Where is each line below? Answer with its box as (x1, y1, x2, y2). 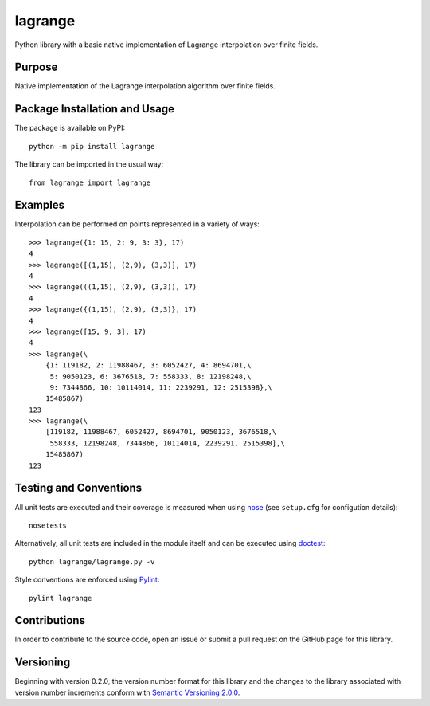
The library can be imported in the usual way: (14, 159, 164, 169)
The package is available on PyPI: (14, 124, 126, 133)
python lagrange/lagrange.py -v (29, 557, 155, 566)
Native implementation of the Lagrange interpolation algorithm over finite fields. (14, 81, 276, 91)
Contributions (14, 614, 85, 627)
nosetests (29, 520, 67, 530)
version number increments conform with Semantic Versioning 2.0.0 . (14, 688, 240, 697)
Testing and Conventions (14, 481, 143, 495)
